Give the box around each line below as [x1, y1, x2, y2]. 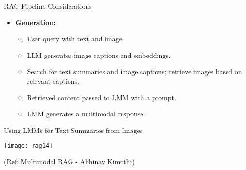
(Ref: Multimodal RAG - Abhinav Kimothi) [4, 156, 135, 166]
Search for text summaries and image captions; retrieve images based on [27, 66, 242, 76]
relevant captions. [27, 76, 80, 86]
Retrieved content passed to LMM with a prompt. [27, 92, 176, 102]
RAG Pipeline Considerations [4, 1, 92, 11]
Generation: [15, 17, 56, 27]
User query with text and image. [27, 34, 124, 44]
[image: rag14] [4, 142, 53, 150]
